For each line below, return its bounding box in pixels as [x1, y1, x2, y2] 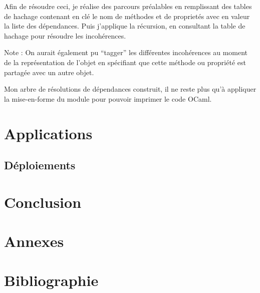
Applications [4, 123, 93, 143]
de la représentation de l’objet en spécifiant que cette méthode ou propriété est [4, 57, 246, 67]
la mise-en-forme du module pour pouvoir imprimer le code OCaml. [4, 93, 212, 104]
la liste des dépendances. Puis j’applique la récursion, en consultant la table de [4, 21, 245, 31]
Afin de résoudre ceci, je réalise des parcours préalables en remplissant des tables [4, 1, 252, 11]
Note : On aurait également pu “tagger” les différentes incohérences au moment [4, 47, 248, 58]
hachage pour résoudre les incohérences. [4, 30, 126, 41]
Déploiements [4, 157, 76, 173]
